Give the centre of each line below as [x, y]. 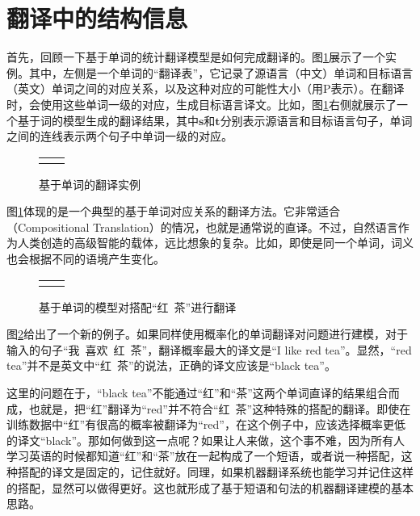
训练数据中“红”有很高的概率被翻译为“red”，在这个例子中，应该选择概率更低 [206, 424]
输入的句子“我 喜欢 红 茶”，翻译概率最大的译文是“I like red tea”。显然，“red [209, 349]
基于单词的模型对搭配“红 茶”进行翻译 [138, 306]
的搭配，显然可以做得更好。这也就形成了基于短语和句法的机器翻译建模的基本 [210, 487]
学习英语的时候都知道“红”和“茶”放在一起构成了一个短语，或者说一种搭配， [204, 456]
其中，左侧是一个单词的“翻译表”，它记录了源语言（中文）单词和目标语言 [221, 72]
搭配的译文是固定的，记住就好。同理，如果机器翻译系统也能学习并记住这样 [215, 472]
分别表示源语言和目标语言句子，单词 [316, 120]
